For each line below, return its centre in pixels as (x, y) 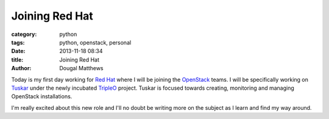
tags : (18, 42)
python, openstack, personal (95, 42)
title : (17, 60)
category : (24, 34)
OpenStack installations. (42, 96)
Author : (21, 68)
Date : (18, 51)
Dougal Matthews (81, 68)
